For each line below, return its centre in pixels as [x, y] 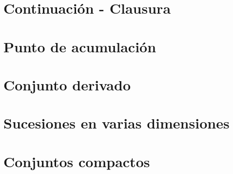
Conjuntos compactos [77, 161]
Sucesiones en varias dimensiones [116, 123]
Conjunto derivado [67, 84]
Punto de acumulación [80, 46]
